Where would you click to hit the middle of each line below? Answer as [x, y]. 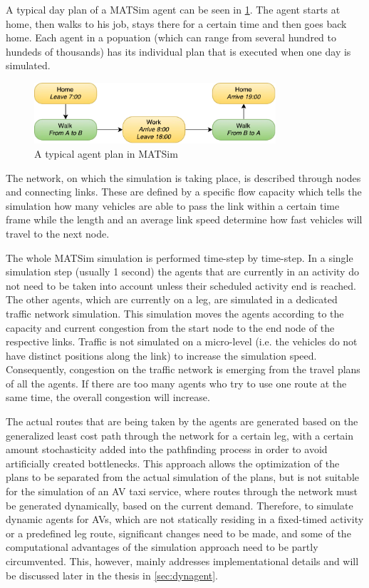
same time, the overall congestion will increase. [108, 397]
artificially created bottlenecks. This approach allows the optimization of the [173, 463]
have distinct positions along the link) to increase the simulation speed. [161, 355]
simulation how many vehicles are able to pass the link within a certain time [173, 205]
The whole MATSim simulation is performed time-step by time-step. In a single [180, 257]
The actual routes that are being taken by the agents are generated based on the [182, 421]
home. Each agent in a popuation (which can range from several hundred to [171, 37]
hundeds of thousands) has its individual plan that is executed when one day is [178, 51]
